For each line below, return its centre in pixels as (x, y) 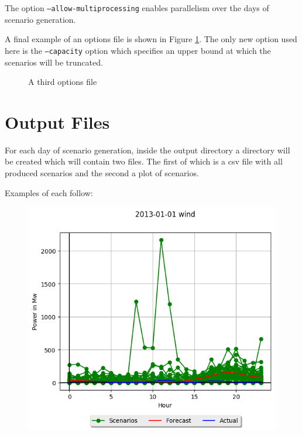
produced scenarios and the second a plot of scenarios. (102, 173)
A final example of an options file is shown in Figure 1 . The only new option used (151, 39)
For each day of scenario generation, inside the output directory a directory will (147, 150)
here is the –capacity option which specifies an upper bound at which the (138, 50)
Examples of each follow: (49, 192)
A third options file (63, 82)
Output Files (57, 121)
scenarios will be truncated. (54, 62)
